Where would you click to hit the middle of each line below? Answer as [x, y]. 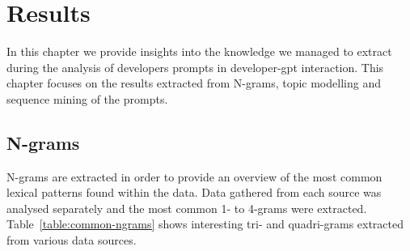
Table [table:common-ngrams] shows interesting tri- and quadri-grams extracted [205, 224]
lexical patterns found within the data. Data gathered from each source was [194, 192]
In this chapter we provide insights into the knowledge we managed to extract [199, 51]
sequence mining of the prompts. [87, 98]
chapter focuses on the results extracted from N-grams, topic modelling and [194, 83]
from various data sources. [72, 240]
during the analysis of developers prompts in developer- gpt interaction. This [195, 67]
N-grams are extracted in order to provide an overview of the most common [194, 176]
